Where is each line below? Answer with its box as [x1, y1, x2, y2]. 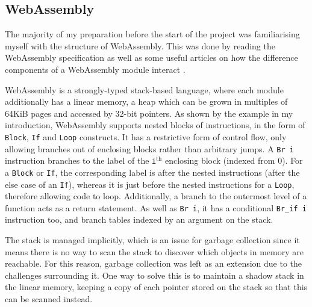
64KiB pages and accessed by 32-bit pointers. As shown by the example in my [5, 107, 293, 119]
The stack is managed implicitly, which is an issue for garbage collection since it [5, 234, 300, 246]
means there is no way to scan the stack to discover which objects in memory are [5, 245, 304, 258]
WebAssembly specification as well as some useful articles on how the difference [5, 51, 298, 64]
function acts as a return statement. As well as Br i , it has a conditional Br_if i [5, 201, 307, 214]
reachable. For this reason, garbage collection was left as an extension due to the [5, 257, 302, 270]
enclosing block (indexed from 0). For [164, 154, 303, 167]
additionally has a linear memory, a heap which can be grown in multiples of [5, 95, 288, 108]
